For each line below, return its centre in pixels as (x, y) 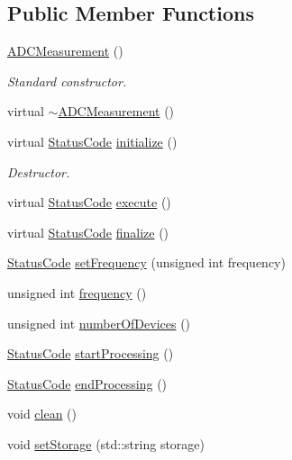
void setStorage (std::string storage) (106, 443)
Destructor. (39, 171)
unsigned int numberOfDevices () (99, 323)
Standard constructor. (67, 81)
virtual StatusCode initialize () (92, 141)
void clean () (42, 414)
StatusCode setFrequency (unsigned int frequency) (146, 262)
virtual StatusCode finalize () (88, 232)
